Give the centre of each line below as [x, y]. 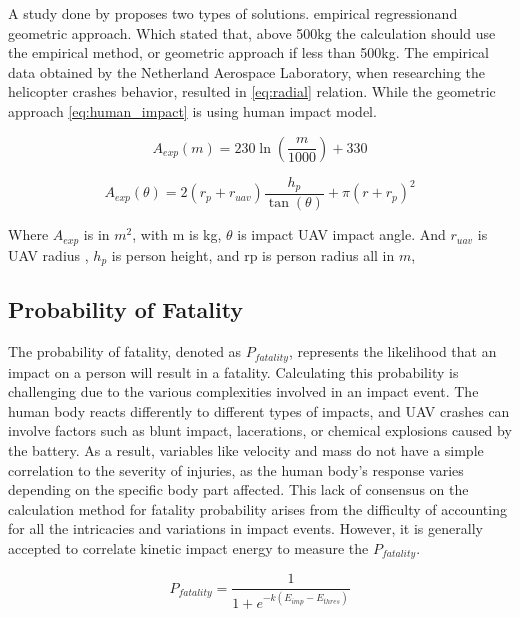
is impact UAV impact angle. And [341, 234]
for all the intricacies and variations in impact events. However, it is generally [245, 528]
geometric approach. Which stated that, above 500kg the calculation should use [252, 32]
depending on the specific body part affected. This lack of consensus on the [238, 489]
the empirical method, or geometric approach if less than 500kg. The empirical [248, 52]
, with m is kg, [177, 234]
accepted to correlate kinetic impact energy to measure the [188, 547]
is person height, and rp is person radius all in [253, 254]
